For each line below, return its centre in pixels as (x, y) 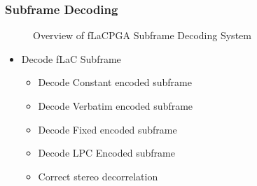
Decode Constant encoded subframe (115, 82)
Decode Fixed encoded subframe (107, 129)
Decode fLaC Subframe (71, 58)
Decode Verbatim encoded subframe (116, 106)
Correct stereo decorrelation (98, 176)
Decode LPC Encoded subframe (106, 153)
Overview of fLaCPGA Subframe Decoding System (142, 35)
